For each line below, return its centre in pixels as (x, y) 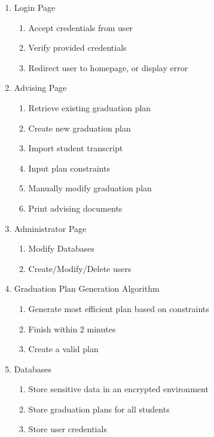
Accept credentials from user (81, 27)
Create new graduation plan (80, 128)
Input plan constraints (69, 168)
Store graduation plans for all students (99, 409)
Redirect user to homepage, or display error (108, 67)
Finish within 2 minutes (72, 328)
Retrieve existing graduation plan (90, 107)
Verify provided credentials (77, 48)
